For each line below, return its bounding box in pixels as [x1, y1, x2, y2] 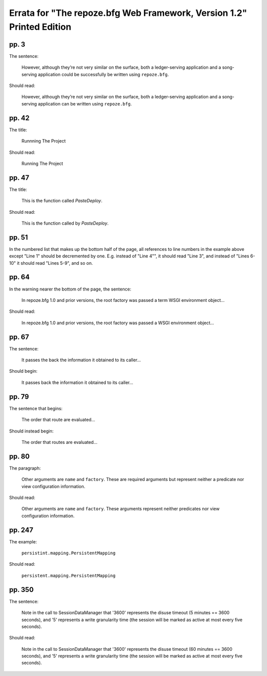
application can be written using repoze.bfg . [38, 100, 132, 106]
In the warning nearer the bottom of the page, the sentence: [9, 286, 132, 292]
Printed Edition [9, 21, 72, 32]
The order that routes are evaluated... [21, 439, 98, 445]
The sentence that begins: [9, 405, 63, 411]
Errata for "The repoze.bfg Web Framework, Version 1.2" [9, 7, 247, 18]
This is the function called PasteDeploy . [21, 198, 102, 204]
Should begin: [9, 368, 38, 374]
